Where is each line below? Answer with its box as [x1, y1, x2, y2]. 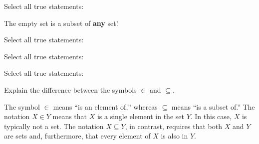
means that [52, 111, 87, 122]
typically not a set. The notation [4, 121, 104, 131]
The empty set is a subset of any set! [4, 17, 118, 28]
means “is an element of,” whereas [53, 101, 158, 112]
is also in [161, 131, 188, 141]
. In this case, [190, 111, 232, 122]
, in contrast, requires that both [125, 121, 222, 131]
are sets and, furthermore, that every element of [4, 131, 151, 141]
